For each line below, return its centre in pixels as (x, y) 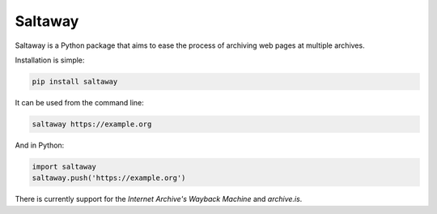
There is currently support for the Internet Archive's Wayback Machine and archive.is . (159, 199)
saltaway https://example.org (92, 124)
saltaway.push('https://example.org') (109, 178)
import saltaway (64, 167)
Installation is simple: (50, 60)
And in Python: (40, 145)
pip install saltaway (75, 81)
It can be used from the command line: (80, 102)
